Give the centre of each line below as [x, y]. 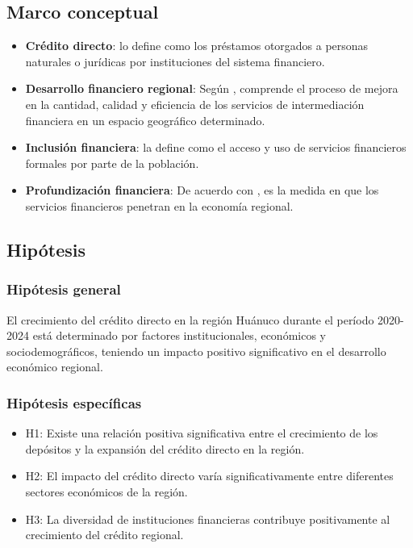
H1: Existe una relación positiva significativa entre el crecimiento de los [202, 433]
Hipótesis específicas [74, 402]
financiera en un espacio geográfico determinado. [145, 120]
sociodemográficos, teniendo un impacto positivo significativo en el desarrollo [196, 351]
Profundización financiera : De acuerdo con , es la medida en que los [202, 190]
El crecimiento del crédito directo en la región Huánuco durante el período [190, 319]
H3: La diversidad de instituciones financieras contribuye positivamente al [208, 519]
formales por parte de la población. [112, 163]
